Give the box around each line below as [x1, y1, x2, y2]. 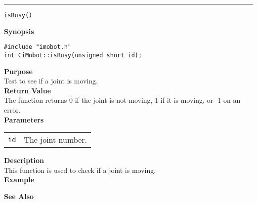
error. [4, 104, 21, 115]
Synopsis [4, 26, 34, 36]
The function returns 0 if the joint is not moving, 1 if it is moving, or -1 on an [4, 95, 241, 105]
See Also [4, 191, 34, 201]
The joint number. [24, 134, 87, 146]
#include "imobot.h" [4, 43, 72, 51]
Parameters [4, 114, 44, 124]
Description [4, 155, 44, 165]
